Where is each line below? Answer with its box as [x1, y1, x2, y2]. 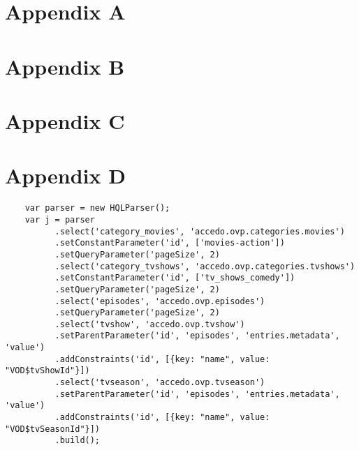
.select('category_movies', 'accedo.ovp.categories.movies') [54, 226, 345, 237]
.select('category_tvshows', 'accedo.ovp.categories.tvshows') [54, 261, 356, 271]
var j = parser [24, 214, 95, 225]
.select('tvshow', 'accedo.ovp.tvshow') [54, 319, 245, 329]
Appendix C [5, 106, 125, 135]
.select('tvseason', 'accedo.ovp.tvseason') [54, 377, 265, 388]
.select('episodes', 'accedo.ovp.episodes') [54, 296, 265, 306]
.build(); [54, 435, 101, 446]
